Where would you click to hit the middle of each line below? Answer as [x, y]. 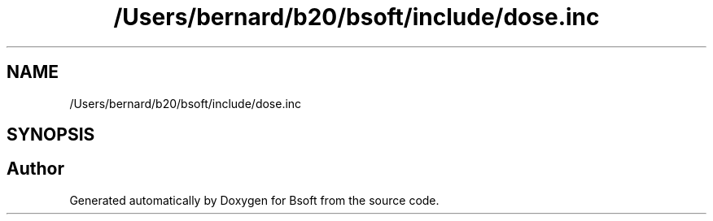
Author [35, 169]
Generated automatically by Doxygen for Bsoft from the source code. [254, 200]
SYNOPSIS [51, 135]
